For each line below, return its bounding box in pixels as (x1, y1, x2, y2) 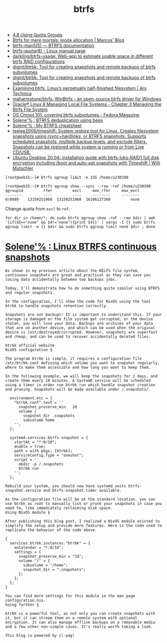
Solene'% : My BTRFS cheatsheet (12, 123, 82, 129)
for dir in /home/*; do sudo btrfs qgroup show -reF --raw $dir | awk (5, 216, 155, 221)
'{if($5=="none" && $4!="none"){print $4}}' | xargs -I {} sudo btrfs (5, 220, 155, 225)
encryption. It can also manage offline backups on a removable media (5, 620, 155, 625)
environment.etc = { (9, 396, 52, 401)
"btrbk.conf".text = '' (14, 400, 64, 405)
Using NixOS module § (5, 510, 50, 515)
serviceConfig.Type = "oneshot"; (14, 453, 84, 458)
